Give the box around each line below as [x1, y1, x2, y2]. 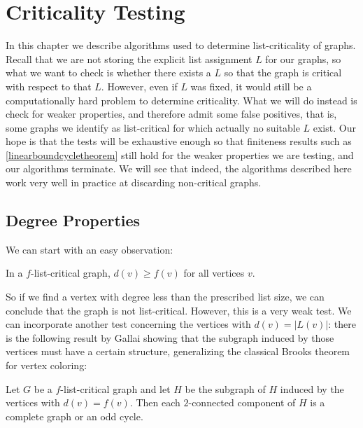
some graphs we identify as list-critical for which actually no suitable [6, 120, 300, 134]
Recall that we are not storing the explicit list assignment [6, 51, 252, 66]
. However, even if [101, 78, 178, 93]
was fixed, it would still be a [190, 78, 312, 93]
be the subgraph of [185, 381, 266, 396]
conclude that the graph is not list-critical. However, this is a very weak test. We [6, 303, 352, 317]
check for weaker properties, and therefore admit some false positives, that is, [6, 106, 337, 121]
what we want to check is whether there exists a [6, 65, 211, 80]
